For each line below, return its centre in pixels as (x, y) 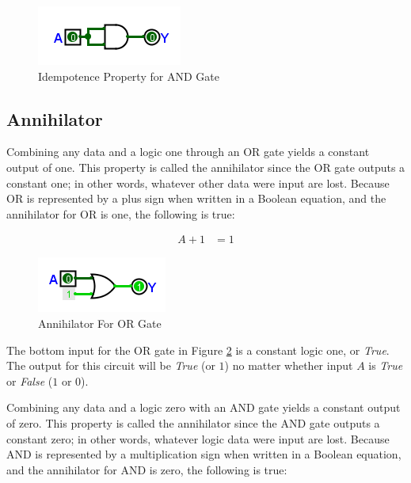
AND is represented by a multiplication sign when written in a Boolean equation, (204, 454)
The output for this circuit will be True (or (111, 365)
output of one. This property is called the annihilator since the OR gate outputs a (206, 167)
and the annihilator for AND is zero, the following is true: (147, 469)
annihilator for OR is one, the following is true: (121, 213)
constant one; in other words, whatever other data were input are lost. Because (198, 183)
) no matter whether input (289, 365)
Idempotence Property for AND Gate (129, 76)
